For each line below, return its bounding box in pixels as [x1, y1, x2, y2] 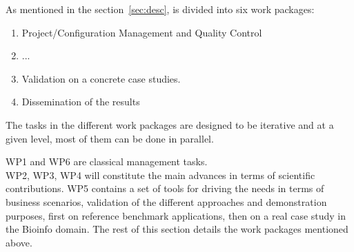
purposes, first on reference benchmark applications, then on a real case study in [6, 208, 346, 222]
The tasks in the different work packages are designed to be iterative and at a [6, 117, 334, 132]
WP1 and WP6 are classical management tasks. [6, 154, 208, 169]
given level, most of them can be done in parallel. [6, 131, 214, 145]
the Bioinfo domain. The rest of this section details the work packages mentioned [6, 222, 348, 236]
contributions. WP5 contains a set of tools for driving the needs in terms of [6, 181, 324, 196]
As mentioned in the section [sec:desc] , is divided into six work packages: [6, 2, 315, 16]
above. [6, 235, 32, 249]
